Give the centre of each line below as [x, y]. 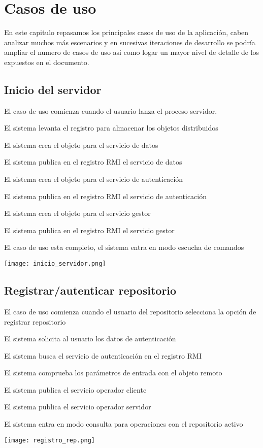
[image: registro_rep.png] [50, 440]
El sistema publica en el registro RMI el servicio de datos [93, 162]
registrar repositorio [35, 321]
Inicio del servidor [53, 89]
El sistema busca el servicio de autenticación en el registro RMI [103, 355]
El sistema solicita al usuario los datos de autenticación [90, 339]
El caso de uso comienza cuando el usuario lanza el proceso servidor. [111, 110]
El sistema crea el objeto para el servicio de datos [81, 145]
